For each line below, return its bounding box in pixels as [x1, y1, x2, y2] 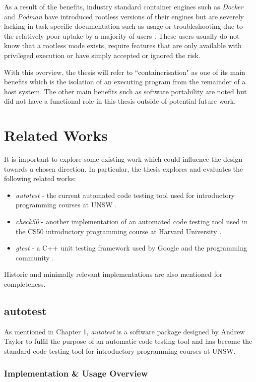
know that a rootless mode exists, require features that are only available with [4, 40, 242, 51]
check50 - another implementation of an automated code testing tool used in [15, 216, 248, 227]
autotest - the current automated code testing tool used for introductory [15, 190, 235, 200]
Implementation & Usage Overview [4, 367, 148, 379]
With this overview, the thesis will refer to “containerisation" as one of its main [4, 66, 246, 77]
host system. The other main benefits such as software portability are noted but [4, 86, 247, 96]
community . [15, 252, 54, 262]
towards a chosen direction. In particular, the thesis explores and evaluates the [4, 163, 243, 174]
